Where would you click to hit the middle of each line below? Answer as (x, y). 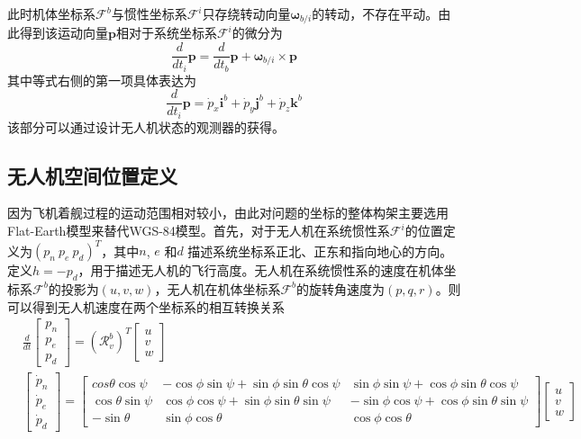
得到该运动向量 (64, 33)
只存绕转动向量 (246, 13)
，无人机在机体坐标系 (218, 288)
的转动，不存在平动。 (375, 13)
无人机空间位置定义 (92, 175)
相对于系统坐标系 (166, 33)
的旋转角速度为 (341, 288)
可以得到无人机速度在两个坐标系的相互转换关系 (146, 306)
